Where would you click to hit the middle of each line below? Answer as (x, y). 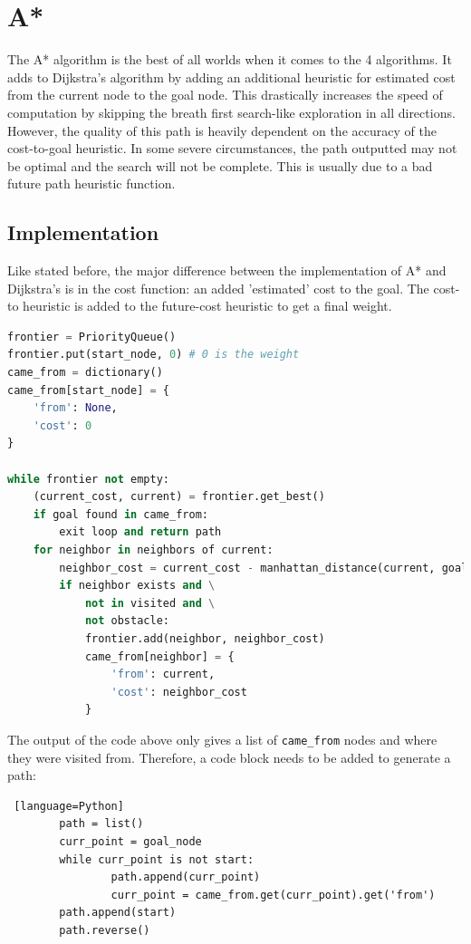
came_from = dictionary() (85, 373)
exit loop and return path (140, 532)
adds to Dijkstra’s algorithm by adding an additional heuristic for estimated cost (231, 77)
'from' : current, (163, 674)
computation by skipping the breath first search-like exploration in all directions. (231, 112)
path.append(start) (118, 913)
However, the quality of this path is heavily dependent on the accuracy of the (222, 130)
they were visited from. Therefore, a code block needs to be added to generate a (229, 757)
